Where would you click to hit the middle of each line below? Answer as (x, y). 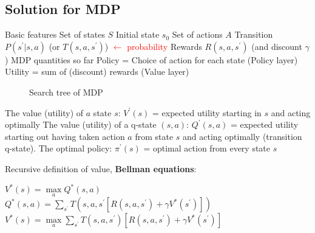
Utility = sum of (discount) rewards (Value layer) (97, 71)
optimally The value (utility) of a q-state (81, 124)
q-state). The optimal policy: (59, 148)
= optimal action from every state (207, 148)
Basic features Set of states (55, 34)
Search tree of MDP (66, 92)
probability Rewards (164, 46)
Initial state (137, 34)
